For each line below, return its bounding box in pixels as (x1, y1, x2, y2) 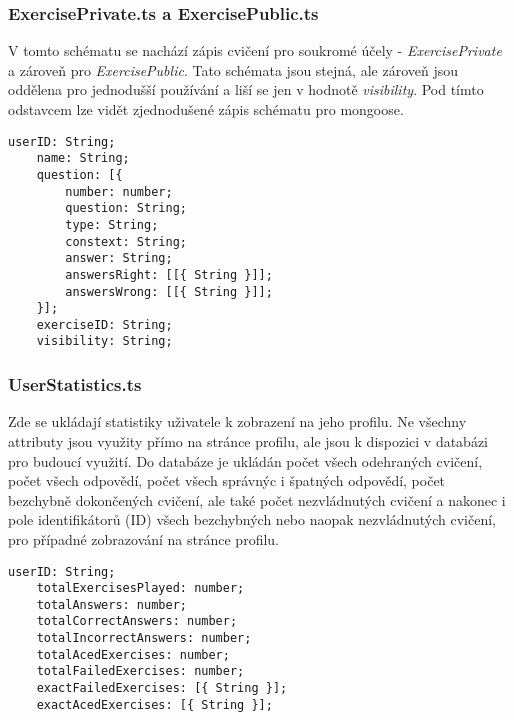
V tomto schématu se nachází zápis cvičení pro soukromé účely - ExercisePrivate (8, 40, 502, 61)
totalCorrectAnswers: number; (36, 614, 238, 629)
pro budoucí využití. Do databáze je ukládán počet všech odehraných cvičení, (8, 450, 483, 471)
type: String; (65, 217, 159, 232)
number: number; (65, 184, 173, 199)
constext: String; (65, 234, 187, 249)
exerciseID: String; (36, 317, 173, 332)
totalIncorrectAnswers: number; (36, 631, 252, 646)
